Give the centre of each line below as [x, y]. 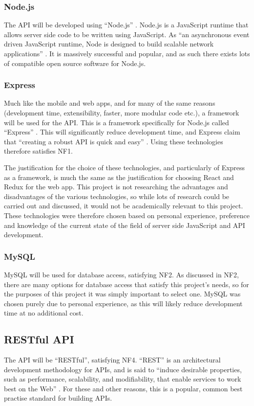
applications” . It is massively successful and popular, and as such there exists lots [127, 53]
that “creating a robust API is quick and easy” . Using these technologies [114, 141]
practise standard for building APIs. [58, 398]
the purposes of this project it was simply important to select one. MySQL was [122, 294]
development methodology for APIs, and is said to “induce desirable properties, [123, 369]
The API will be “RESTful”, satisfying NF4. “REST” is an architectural [112, 360]
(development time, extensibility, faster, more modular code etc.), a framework [122, 113]
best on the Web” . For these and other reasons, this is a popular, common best [123, 388]
